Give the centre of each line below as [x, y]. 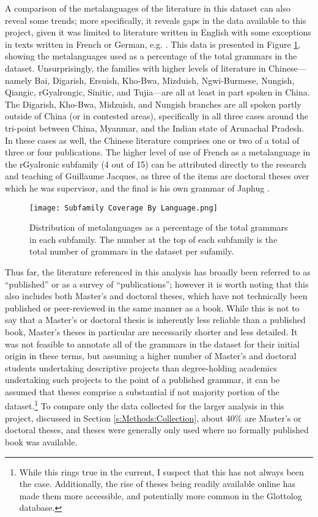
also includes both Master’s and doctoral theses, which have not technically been [156, 296]
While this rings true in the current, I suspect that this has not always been [161, 471]
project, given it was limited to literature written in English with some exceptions [158, 32]
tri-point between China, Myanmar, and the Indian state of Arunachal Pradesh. [155, 128]
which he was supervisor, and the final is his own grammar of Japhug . [137, 188]
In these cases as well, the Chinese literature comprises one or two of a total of [152, 140]
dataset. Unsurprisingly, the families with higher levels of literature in [135, 68]
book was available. [41, 441]
